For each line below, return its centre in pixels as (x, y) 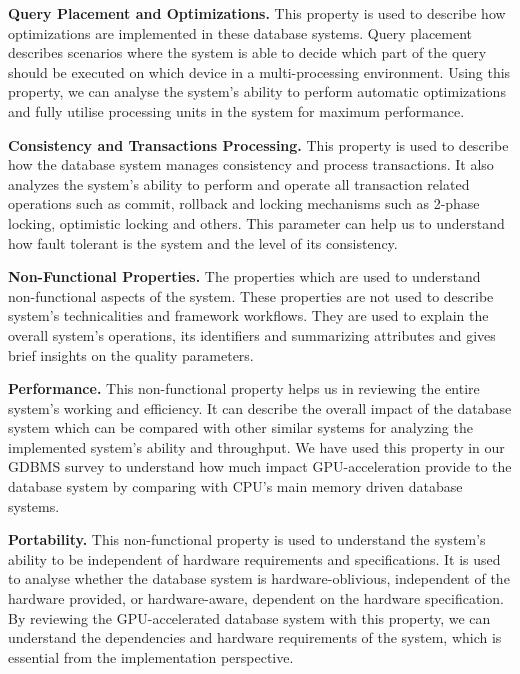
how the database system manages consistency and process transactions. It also (251, 164)
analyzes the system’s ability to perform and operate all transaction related (239, 183)
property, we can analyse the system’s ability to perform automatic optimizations (257, 91)
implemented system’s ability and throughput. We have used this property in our (256, 446)
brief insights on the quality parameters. (131, 354)
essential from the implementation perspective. (151, 656)
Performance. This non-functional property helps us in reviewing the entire (244, 388)
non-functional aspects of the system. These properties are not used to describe (251, 295)
